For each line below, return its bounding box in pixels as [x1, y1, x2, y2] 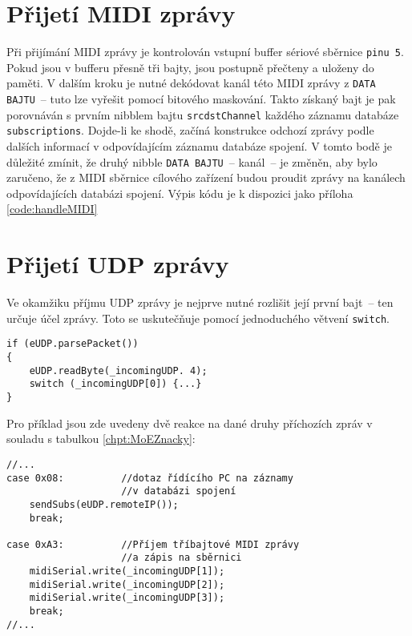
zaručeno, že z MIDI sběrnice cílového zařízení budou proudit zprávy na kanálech [6, 169, 406, 186]
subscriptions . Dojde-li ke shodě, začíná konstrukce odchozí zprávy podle [6, 122, 374, 139]
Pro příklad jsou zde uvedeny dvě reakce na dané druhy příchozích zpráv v [6, 414, 373, 431]
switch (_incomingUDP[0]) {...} [29, 378, 202, 390]
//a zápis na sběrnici [121, 552, 242, 564]
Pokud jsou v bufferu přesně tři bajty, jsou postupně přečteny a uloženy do [6, 58, 374, 75]
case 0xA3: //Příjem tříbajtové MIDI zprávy [6, 538, 300, 550]
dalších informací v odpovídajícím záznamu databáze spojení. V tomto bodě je [6, 138, 392, 154]
